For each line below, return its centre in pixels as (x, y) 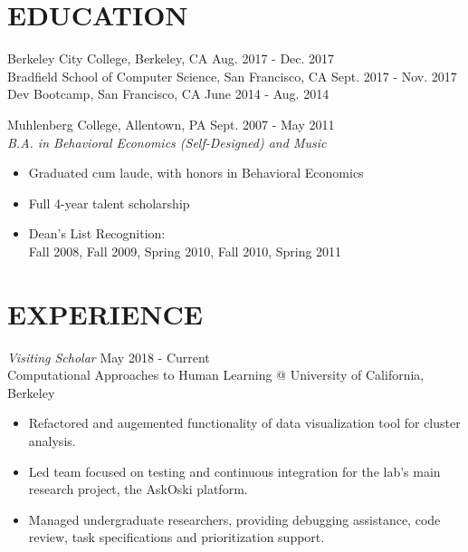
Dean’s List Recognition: (97, 233)
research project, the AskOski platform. (138, 489)
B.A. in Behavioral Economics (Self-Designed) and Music (167, 142)
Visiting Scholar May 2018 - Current (109, 357)
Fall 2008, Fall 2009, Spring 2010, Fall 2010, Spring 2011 (185, 251)
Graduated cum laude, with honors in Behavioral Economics (196, 173)
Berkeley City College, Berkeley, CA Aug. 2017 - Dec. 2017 (171, 58)
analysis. (52, 440)
